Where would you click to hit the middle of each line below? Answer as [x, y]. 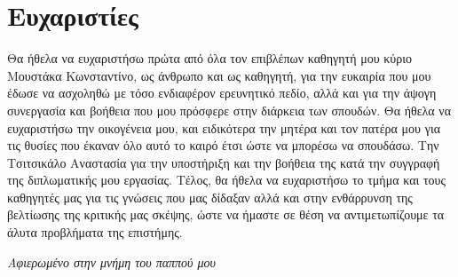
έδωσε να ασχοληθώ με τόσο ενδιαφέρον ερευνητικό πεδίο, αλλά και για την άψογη [222, 93]
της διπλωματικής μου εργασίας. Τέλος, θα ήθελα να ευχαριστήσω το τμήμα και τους [226, 180]
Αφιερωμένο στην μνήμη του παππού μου [111, 261]
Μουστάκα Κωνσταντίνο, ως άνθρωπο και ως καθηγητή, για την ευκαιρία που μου [219, 75]
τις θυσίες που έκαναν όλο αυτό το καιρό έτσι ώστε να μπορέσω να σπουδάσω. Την [223, 145]
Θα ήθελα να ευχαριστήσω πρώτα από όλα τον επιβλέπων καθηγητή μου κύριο [210, 58]
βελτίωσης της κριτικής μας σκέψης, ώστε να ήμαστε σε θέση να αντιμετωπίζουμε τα [226, 214]
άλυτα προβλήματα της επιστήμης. [95, 232]
